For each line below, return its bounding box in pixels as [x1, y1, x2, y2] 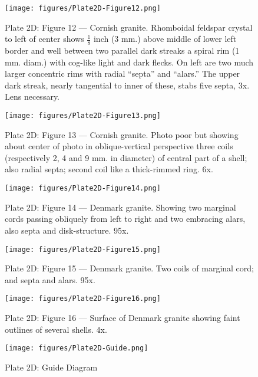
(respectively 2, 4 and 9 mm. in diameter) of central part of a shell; [5, 151, 247, 163]
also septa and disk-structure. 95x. [5, 224, 129, 236]
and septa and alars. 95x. [5, 273, 95, 286]
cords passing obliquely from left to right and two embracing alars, [5, 212, 246, 225]
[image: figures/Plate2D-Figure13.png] [5, 112, 161, 120]
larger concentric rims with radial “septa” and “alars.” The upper [5, 67, 240, 80]
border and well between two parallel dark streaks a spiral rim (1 [5, 44, 240, 57]
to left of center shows [5, 32, 84, 45]
